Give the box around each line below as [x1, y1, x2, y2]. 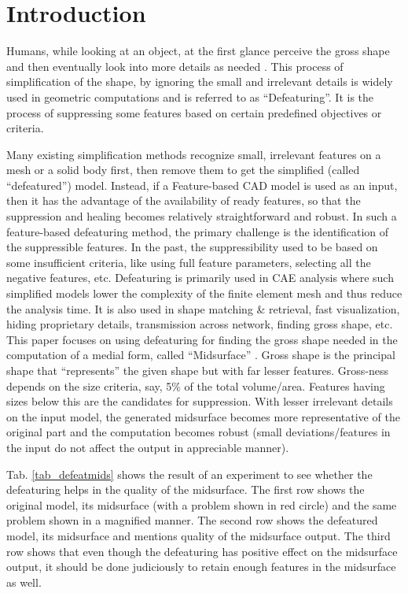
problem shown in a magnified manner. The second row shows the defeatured [6, 512, 378, 528]
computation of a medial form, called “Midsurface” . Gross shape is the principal [6, 347, 395, 363]
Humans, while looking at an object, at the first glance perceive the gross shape [6, 43, 390, 59]
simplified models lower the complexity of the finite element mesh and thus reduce [6, 285, 402, 302]
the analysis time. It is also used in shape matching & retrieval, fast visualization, [6, 300, 400, 317]
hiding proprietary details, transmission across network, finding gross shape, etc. [6, 316, 393, 332]
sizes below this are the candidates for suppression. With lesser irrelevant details [6, 393, 393, 410]
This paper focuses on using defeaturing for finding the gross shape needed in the [6, 331, 398, 347]
